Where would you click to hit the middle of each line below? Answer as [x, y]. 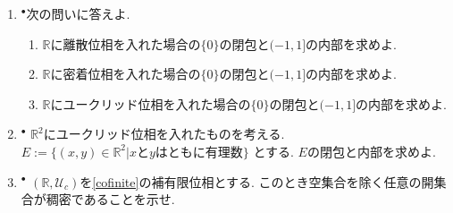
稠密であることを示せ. [110, 199]
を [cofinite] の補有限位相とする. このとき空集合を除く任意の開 [257, 181]
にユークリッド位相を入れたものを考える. [164, 134]
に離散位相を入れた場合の [126, 43]
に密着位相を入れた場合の [126, 74]
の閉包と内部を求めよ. [371, 151]
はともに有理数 [199, 153]
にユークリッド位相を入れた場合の [151, 103]
